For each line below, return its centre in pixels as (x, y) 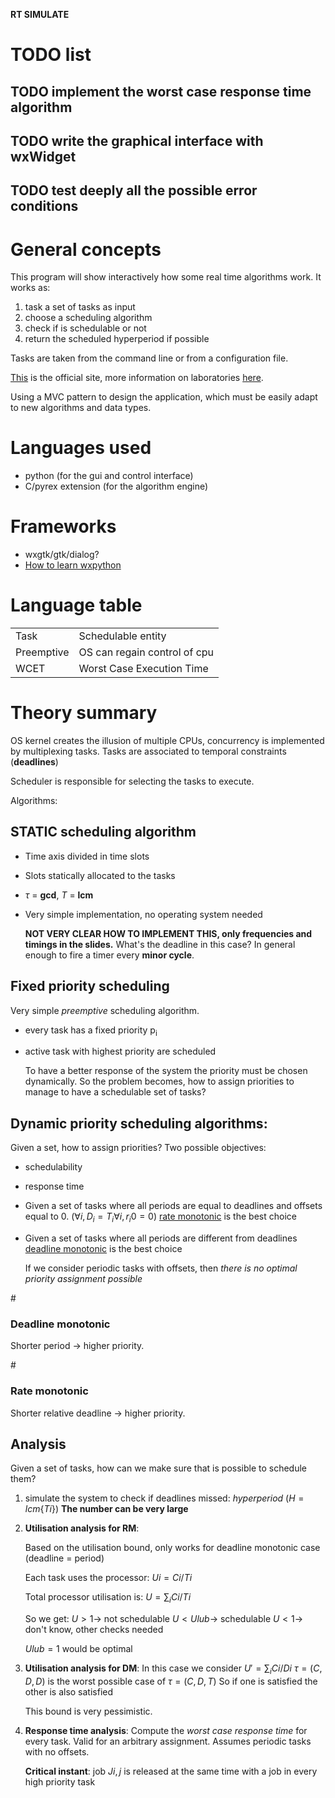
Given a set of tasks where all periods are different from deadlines (161, 1238)
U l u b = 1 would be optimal (78, 1649)
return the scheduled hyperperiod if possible (117, 339)
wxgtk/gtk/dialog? (62, 555)
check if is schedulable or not (85, 328)
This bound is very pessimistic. (88, 1711)
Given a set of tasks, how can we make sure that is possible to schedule (159, 1468)
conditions (44, 206)
